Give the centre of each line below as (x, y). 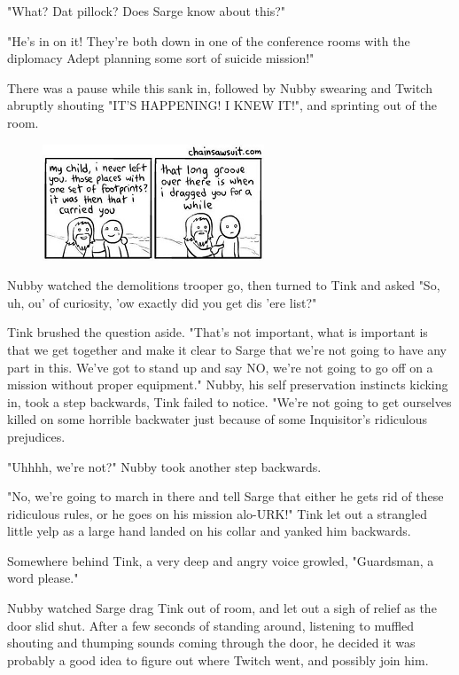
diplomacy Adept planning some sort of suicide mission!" (161, 58)
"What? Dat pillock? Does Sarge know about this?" (147, 11)
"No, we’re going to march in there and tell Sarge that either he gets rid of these (226, 496)
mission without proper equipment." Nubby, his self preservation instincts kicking (228, 385)
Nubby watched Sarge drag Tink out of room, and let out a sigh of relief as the (222, 608)
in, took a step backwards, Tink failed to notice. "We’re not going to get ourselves (229, 401)
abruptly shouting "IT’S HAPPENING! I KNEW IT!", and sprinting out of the (222, 105)
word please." (43, 578)
